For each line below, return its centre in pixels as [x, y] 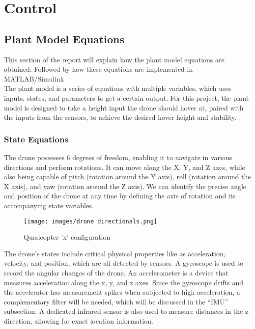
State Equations [36, 139]
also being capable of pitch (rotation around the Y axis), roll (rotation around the [127, 177]
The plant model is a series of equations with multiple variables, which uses [118, 88]
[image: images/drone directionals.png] [91, 221]
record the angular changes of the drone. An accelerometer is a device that [116, 272]
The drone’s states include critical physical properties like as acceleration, [115, 253]
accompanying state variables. [49, 205]
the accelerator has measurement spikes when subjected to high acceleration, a [122, 292]
